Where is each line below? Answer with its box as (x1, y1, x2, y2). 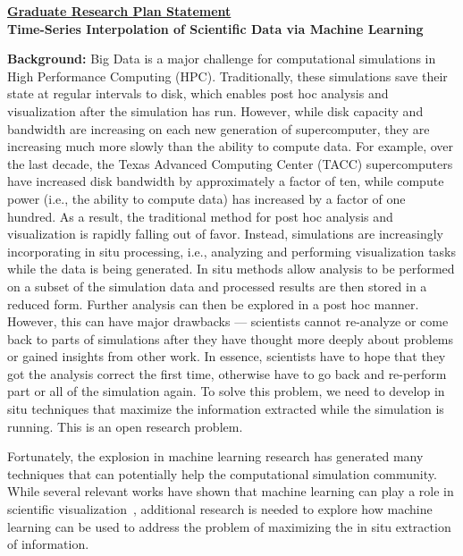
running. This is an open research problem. (7, 417, 243, 435)
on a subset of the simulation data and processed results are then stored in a (7, 276, 427, 295)
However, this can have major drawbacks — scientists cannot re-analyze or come (7, 312, 449, 331)
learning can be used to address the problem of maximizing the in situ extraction (7, 517, 451, 535)
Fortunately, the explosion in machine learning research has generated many (7, 447, 424, 466)
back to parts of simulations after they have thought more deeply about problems (7, 329, 454, 348)
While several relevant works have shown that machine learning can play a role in (7, 482, 454, 501)
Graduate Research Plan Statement (7, 2, 231, 20)
